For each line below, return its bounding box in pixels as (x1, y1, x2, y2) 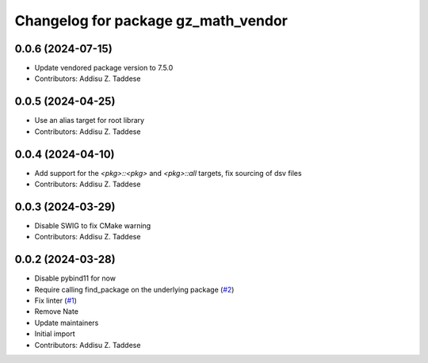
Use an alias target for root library (34, 116, 145, 125)
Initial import (34, 329, 75, 338)
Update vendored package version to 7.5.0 (34, 63, 174, 73)
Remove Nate (34, 307, 79, 316)
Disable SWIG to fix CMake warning (34, 220, 151, 230)
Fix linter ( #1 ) (34, 296, 77, 305)
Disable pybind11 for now (34, 273, 117, 283)
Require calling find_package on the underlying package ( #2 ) (34, 285, 235, 294)
